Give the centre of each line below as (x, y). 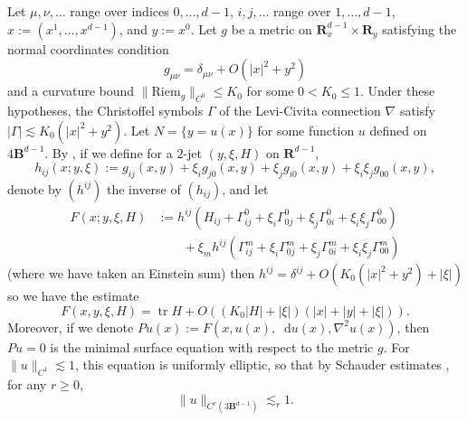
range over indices (119, 11)
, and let (245, 188)
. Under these (397, 91)
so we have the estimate (73, 296)
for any (27, 384)
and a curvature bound (71, 91)
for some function (306, 130)
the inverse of (143, 188)
